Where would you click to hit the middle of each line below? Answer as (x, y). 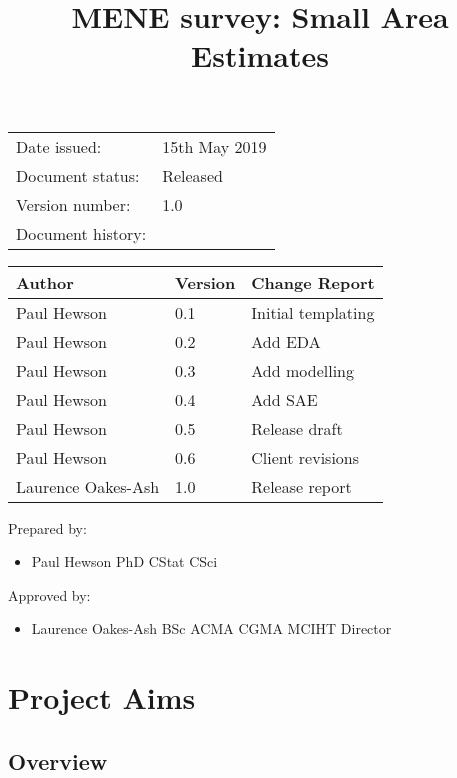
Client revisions (305, 457)
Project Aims (102, 697)
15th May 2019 (214, 146)
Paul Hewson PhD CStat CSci (124, 561)
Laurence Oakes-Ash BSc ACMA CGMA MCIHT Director (211, 628)
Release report (301, 486)
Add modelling (302, 370)
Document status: (78, 175)
